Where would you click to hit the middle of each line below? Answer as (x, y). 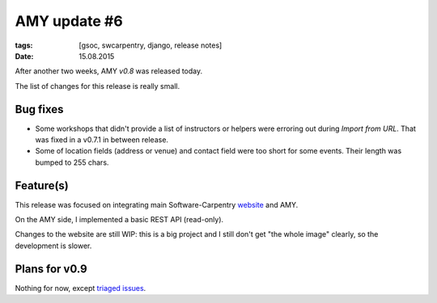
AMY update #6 (69, 21)
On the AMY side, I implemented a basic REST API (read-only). (119, 220)
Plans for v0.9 (51, 269)
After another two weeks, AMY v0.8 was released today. (109, 71)
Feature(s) (42, 185)
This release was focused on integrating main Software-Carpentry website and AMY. (157, 204)
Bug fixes (39, 109)
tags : (24, 45)
